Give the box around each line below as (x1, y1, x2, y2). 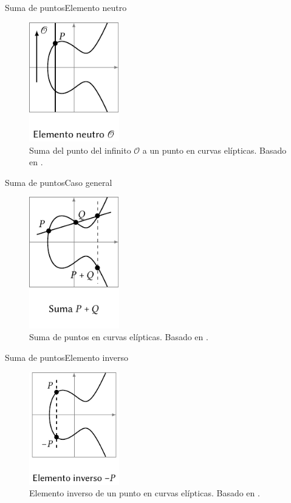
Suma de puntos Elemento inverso (5, 351, 129, 363)
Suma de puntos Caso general (5, 176, 112, 188)
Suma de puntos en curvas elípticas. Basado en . (29, 330, 208, 343)
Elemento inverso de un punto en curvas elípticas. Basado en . (29, 487, 260, 499)
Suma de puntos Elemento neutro (5, 1, 127, 13)
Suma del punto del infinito (29, 143, 131, 156)
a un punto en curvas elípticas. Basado (142, 143, 287, 156)
